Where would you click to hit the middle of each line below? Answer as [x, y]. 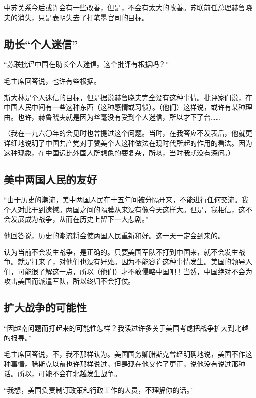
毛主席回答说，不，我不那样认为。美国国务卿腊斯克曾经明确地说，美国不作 [125, 354]
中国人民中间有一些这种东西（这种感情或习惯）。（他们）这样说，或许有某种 [125, 107]
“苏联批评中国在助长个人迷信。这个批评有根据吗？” [87, 64]
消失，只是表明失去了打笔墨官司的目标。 [83, 17]
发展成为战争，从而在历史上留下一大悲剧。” [80, 219]
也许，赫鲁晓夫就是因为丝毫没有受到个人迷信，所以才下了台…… [119, 116]
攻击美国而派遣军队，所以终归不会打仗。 [69, 281]
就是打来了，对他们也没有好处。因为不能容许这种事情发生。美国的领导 [131, 261]
